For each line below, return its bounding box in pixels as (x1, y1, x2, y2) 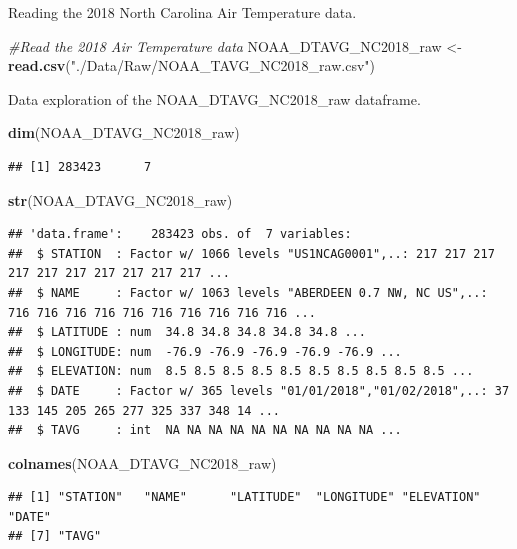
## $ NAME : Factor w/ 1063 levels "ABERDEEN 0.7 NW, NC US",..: (8, 285, 488, 300)
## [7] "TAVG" (8, 529, 102, 544)
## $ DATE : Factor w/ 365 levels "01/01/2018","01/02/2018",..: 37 (8, 383, 510, 398)
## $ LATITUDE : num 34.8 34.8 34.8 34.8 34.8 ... (8, 325, 366, 340)
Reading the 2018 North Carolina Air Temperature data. (8, 2, 357, 22)
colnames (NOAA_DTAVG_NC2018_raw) (8, 452, 277, 473)
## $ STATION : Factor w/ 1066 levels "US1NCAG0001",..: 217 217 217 (8, 246, 495, 261)
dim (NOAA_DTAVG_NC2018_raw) (8, 122, 240, 143)
